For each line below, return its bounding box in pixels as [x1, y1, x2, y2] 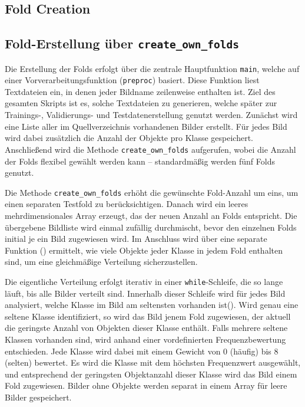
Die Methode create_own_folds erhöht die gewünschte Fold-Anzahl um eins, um [5, 186, 299, 198]
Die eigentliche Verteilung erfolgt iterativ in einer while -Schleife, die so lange [5, 275, 283, 287]
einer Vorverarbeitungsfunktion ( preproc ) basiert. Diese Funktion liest [5, 74, 260, 86]
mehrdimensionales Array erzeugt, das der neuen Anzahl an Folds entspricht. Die [5, 209, 297, 221]
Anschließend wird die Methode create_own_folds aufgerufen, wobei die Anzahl [5, 143, 296, 155]
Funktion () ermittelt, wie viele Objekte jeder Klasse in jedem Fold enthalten [5, 244, 283, 256]
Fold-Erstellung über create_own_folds [5, 34, 240, 52]
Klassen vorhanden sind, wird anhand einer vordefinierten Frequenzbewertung [5, 333, 286, 345]
